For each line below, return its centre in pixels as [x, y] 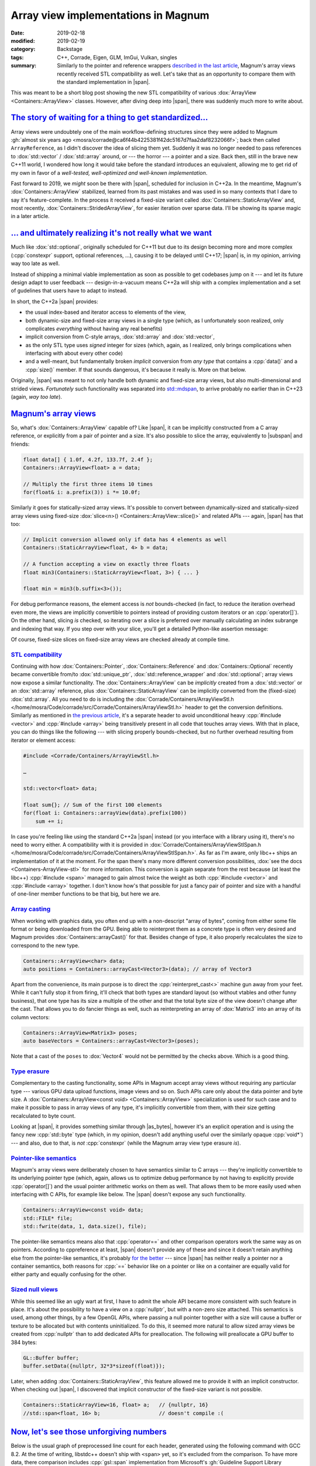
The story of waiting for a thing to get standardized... [109, 118]
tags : [17, 57]
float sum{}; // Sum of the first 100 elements [92, 805]
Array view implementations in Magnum [110, 15]
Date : [18, 33]
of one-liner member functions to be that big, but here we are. [86, 894]
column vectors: [30, 1017]
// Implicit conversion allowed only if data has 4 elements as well [125, 540]
